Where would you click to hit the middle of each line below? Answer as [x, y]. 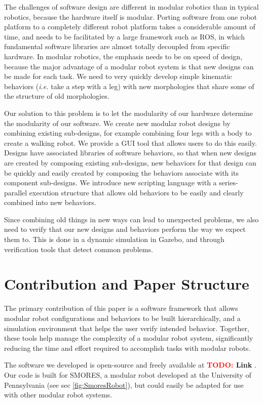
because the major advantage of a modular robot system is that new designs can [129, 66]
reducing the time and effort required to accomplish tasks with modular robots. [127, 348]
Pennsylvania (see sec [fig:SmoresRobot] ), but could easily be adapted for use [124, 385]
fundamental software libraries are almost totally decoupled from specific [117, 46]
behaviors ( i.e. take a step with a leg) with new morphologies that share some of [129, 86]
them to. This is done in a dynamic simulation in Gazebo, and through [114, 239]
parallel [16, 192]
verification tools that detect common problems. [79, 249]
